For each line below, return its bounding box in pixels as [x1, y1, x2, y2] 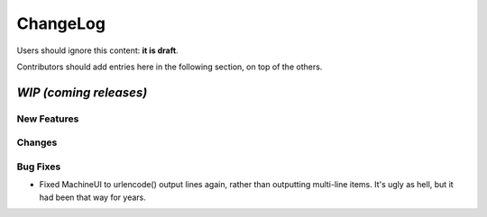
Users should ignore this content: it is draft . [16, 45, 179, 56]
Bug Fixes [16, 160, 61, 173]
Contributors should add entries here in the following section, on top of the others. [16, 61, 323, 72]
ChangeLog [16, 14, 106, 33]
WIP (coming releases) [16, 85, 148, 100]
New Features [16, 113, 79, 125]
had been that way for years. [39, 192, 146, 203]
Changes [16, 136, 58, 149]
